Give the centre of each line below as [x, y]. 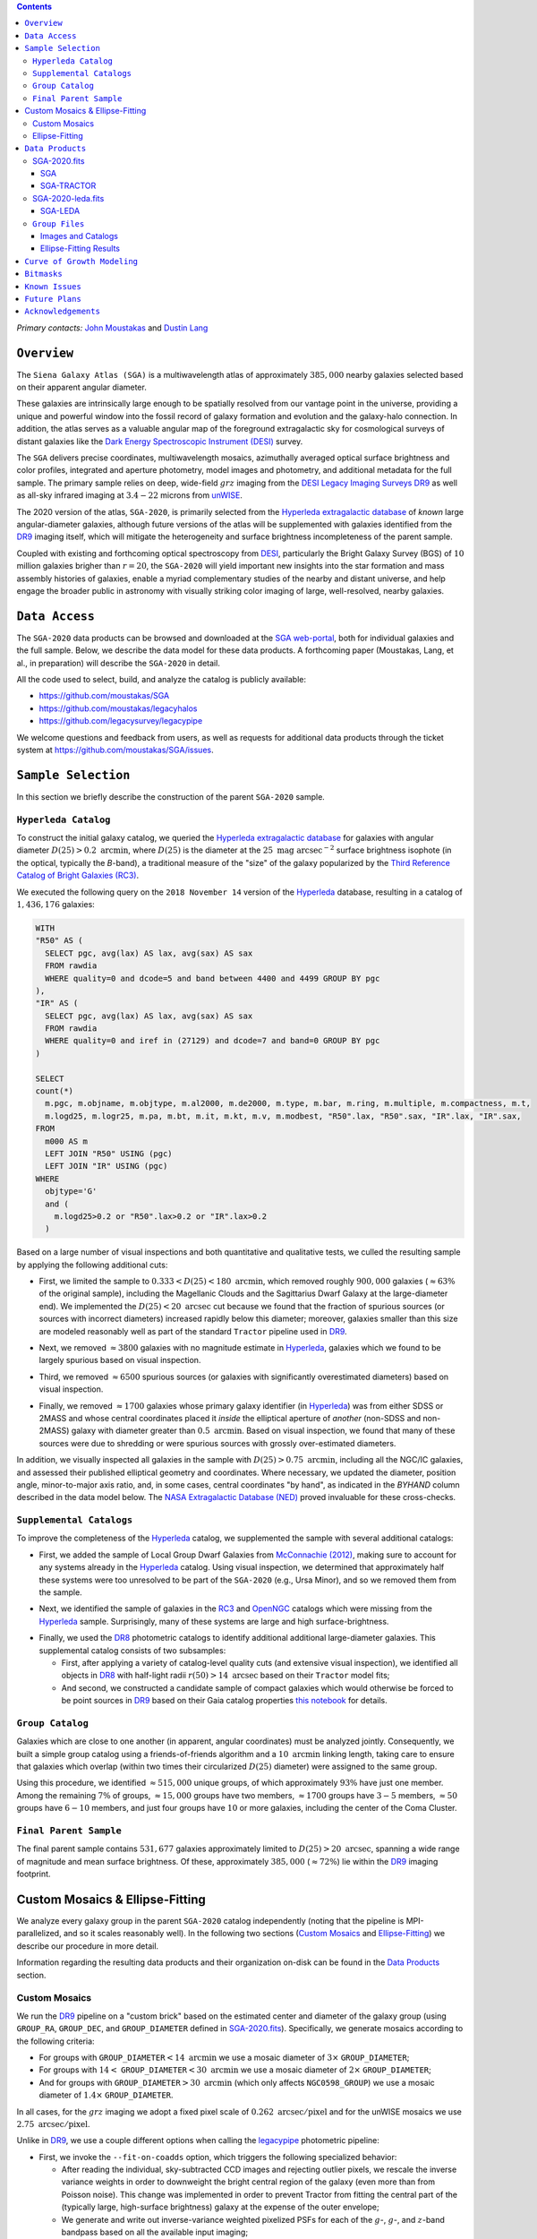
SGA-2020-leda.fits [68, 198]
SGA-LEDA [60, 211]
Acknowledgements [62, 312]
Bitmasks [43, 274]
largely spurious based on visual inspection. [120, 1360]
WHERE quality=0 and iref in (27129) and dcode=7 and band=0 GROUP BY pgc [213, 1041]
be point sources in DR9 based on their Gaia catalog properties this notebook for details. [225, 1701]
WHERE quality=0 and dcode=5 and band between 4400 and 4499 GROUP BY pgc [213, 978]
